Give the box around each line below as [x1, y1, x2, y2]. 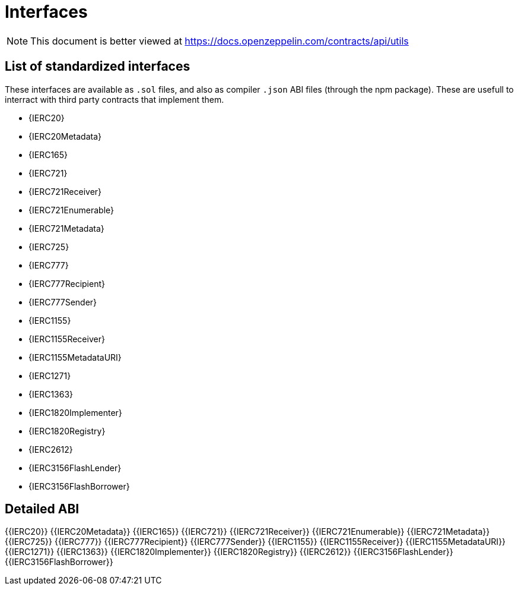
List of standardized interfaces [5, 59, 190, 74]
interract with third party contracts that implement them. [5, 94, 224, 105]
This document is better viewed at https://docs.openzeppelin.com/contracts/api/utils [30, 34, 409, 47]
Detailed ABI [5, 501, 80, 517]
